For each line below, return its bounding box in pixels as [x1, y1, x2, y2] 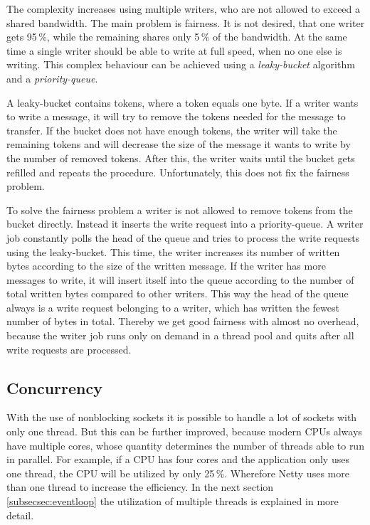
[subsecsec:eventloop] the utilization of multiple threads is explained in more [6, 494, 339, 509]
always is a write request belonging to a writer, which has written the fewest [6, 299, 339, 314]
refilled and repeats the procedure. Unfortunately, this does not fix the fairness [6, 164, 349, 179]
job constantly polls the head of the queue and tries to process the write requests [6, 230, 360, 245]
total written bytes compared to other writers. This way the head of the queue [6, 286, 349, 301]
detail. [6, 507, 34, 522]
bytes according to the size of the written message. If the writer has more [6, 258, 326, 273]
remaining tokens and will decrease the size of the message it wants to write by [6, 137, 351, 152]
